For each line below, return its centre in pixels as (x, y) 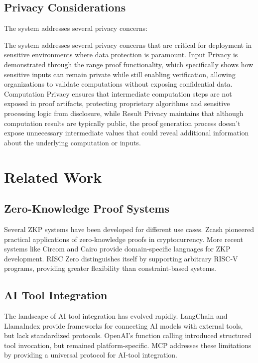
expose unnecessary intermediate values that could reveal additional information (127, 133)
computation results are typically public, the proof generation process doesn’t (122, 123)
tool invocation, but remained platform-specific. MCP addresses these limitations (128, 345)
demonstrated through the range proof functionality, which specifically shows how (129, 64)
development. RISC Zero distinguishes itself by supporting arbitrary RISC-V (121, 258)
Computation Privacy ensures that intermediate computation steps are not (118, 93)
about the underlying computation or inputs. (72, 142)
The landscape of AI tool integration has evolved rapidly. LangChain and (116, 316)
